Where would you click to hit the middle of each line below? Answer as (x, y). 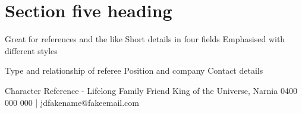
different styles (31, 50)
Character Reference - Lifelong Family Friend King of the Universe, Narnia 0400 (151, 90)
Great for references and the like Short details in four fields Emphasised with (145, 39)
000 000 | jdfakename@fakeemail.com (72, 102)
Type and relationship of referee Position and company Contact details (134, 70)
